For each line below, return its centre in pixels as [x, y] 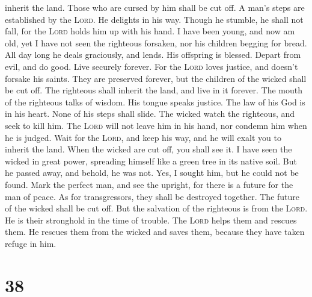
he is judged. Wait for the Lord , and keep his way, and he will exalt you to [143, 137]
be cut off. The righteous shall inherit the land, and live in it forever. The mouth [154, 90]
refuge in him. [31, 243]
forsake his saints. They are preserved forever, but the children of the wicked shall [156, 78]
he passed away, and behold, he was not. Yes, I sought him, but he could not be [152, 173]
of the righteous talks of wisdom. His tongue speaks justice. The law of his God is [155, 102]
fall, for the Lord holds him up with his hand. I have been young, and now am [150, 31]
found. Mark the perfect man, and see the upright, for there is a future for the [149, 184]
